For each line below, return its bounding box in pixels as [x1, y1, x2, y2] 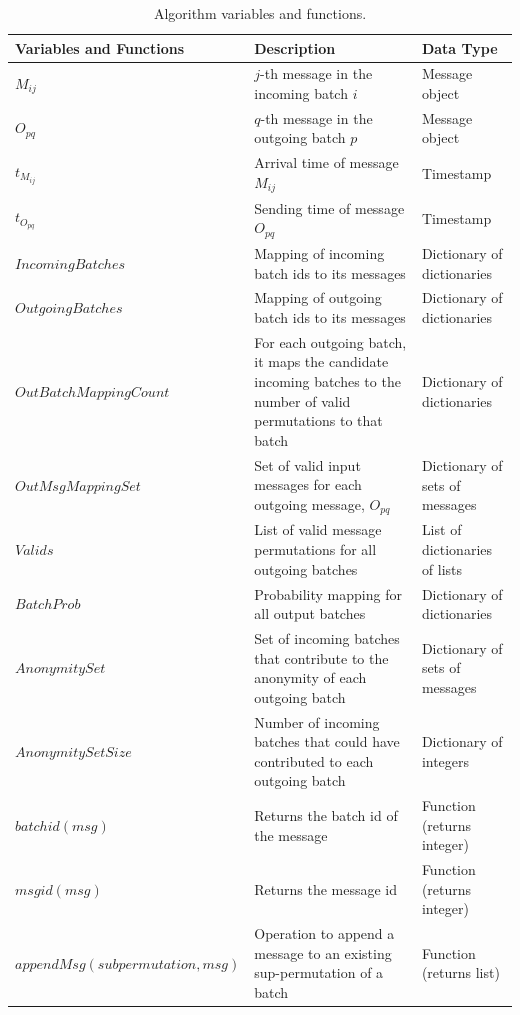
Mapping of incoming [254, 242, 385, 263]
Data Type [421, 37, 498, 58]
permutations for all [254, 539, 377, 560]
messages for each [254, 474, 362, 495]
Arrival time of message [254, 152, 399, 173]
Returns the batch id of [254, 805, 398, 825]
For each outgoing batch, [254, 331, 407, 352]
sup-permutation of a [254, 962, 384, 983]
